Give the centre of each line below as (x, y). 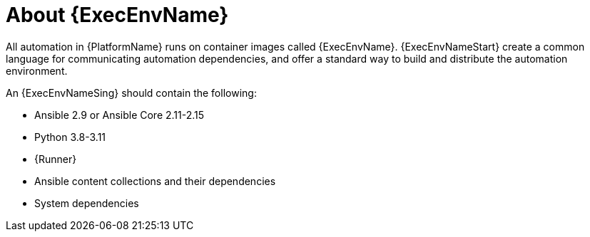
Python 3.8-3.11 (70, 137)
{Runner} (56, 159)
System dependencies (87, 203)
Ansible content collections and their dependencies (155, 181)
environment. (37, 70)
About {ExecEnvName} (117, 15)
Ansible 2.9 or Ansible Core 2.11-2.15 (119, 115)
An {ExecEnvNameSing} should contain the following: (131, 93)
